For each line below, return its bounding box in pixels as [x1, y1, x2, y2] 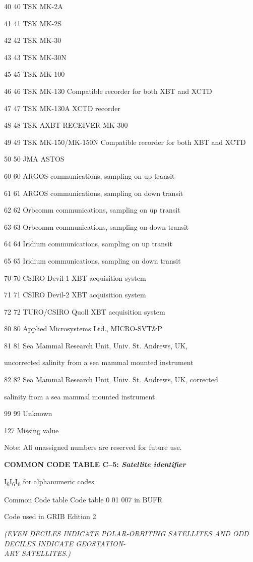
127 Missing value [4, 425, 59, 435]
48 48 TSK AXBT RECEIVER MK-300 [4, 120, 128, 130]
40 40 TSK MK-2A [4, 1, 63, 11]
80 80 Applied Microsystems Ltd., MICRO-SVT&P [4, 323, 162, 334]
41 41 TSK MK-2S [4, 18, 61, 28]
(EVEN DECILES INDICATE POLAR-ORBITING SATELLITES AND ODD [4, 528, 249, 538]
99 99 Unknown [4, 408, 52, 419]
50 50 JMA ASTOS [4, 154, 65, 164]
